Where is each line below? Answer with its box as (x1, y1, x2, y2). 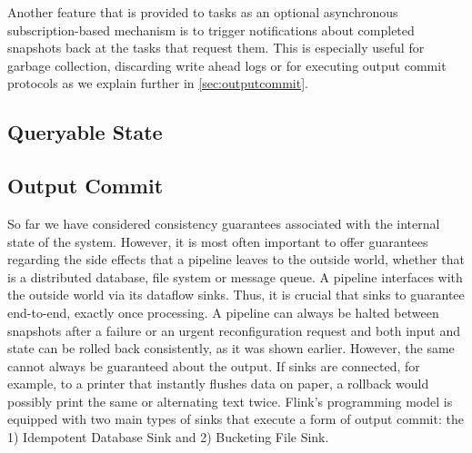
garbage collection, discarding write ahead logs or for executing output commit (7, 55, 447, 74)
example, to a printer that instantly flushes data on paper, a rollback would (7, 374, 429, 393)
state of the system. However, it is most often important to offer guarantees (7, 231, 428, 251)
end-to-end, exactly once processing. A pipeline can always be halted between (7, 302, 439, 321)
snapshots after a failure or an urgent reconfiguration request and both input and (7, 320, 461, 340)
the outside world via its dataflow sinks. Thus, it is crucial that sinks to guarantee (7, 285, 465, 304)
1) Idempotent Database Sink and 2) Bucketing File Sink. (7, 428, 329, 447)
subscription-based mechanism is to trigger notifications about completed (7, 20, 415, 39)
